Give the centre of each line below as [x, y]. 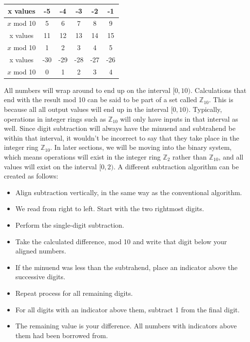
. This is [221, 99]
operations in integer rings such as [55, 118]
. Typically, [205, 109]
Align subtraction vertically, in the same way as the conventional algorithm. [129, 192]
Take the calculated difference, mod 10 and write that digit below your [121, 241]
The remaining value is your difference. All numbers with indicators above [126, 326]
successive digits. [40, 277]
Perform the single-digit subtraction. [70, 225]
